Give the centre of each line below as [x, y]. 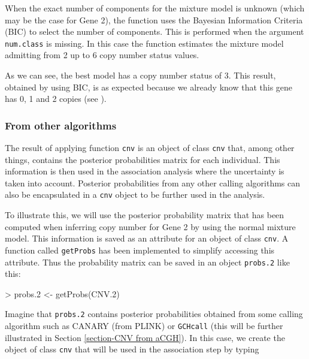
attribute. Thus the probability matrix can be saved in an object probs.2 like [147, 262]
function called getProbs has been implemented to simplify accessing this [140, 250]
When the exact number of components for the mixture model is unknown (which [155, 8]
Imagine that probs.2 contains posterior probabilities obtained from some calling [154, 314]
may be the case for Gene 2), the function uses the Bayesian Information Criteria [154, 19]
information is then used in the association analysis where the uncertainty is [145, 171]
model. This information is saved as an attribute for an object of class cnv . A [147, 238]
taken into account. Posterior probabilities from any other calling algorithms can [153, 182]
